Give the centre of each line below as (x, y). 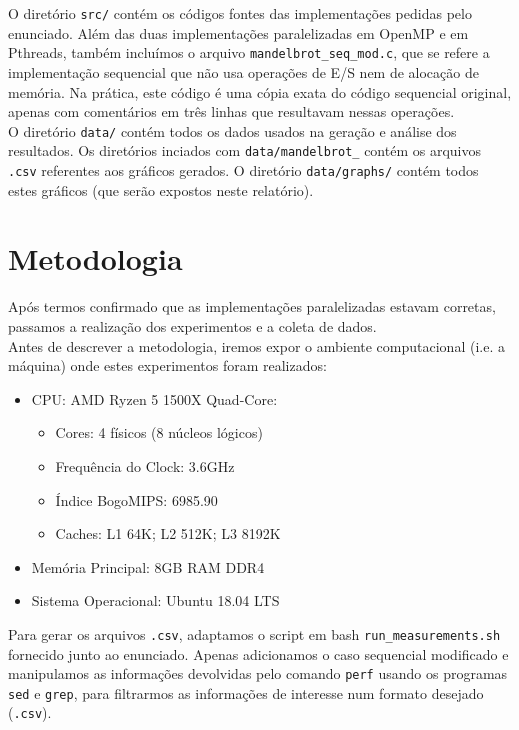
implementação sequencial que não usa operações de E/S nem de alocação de (243, 71)
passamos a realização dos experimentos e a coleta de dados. (192, 325)
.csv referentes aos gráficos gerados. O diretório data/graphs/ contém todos (243, 170)
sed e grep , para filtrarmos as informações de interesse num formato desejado (246, 692)
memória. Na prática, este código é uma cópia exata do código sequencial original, (260, 91)
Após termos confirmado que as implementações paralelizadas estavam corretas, (252, 306)
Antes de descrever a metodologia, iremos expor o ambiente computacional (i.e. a (256, 345)
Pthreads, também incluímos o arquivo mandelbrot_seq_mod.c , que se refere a (249, 52)
